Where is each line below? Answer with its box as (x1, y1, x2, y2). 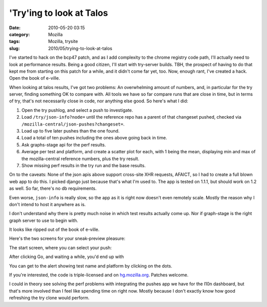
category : (9, 31, 30, 37)
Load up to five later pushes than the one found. (21, 128, 120, 134)
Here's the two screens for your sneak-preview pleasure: (9, 235, 126, 242)
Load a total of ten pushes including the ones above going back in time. (21, 135, 168, 141)
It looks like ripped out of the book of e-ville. (9, 226, 100, 232)
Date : (9, 25, 21, 31)
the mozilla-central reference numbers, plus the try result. (21, 156, 139, 162)
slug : (9, 45, 20, 51)
